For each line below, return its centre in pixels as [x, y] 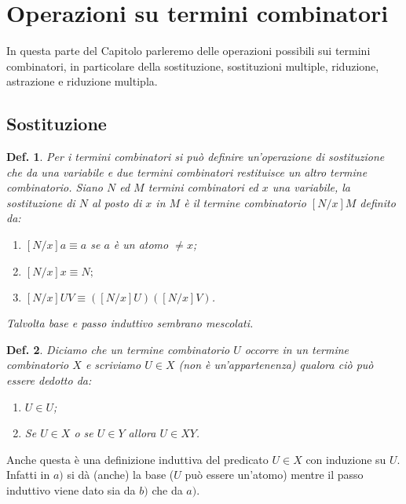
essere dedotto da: [49, 380]
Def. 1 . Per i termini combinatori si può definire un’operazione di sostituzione [196, 157]
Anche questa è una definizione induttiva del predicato [137, 459]
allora [142, 433]
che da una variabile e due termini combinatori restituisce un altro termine [187, 172]
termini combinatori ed [203, 187]
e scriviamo [113, 365]
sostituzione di [41, 202]
